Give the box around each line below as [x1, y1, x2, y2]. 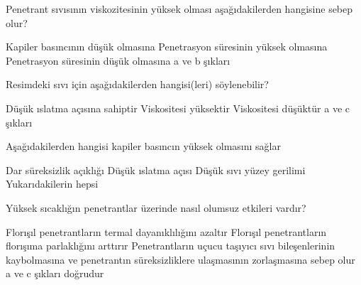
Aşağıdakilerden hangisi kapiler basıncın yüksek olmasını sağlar [6, 139, 281, 154]
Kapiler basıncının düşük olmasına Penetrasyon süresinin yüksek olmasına [6, 39, 328, 54]
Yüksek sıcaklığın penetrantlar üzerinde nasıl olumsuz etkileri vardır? [6, 200, 306, 215]
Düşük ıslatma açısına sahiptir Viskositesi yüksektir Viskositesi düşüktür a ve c [6, 100, 350, 115]
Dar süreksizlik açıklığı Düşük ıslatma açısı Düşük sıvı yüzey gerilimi [6, 162, 306, 177]
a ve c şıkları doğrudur [6, 266, 104, 281]
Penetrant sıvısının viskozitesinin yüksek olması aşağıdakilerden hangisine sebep [6, 1, 353, 16]
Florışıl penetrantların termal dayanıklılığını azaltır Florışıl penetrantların [6, 224, 327, 239]
